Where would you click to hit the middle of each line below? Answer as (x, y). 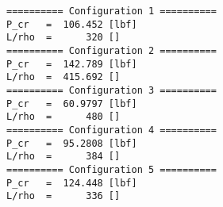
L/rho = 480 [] (63, 117)
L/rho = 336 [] (63, 196)
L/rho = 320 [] (63, 38)
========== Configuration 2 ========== (111, 50)
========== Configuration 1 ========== (111, 11)
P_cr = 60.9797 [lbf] (72, 103)
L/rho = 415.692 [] (63, 77)
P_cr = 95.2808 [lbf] (72, 143)
